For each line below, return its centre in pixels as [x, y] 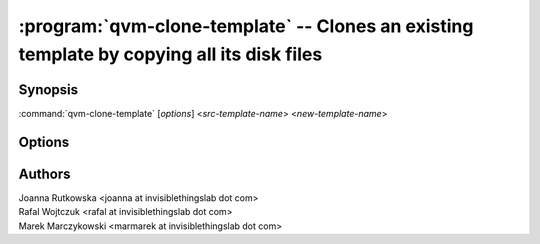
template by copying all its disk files [170, 54]
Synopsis [48, 89]
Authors [44, 173]
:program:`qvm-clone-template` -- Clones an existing [246, 26]
